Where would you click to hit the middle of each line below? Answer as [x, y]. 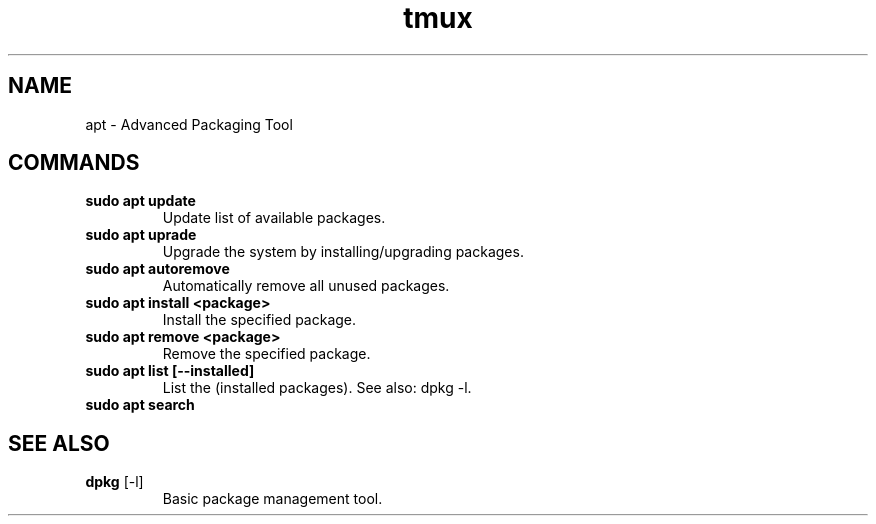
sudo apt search [140, 405]
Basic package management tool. [272, 499]
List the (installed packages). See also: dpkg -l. [317, 388]
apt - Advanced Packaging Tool [189, 124]
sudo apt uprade [141, 235]
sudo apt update [140, 201]
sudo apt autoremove [157, 269]
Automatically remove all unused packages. [306, 286]
